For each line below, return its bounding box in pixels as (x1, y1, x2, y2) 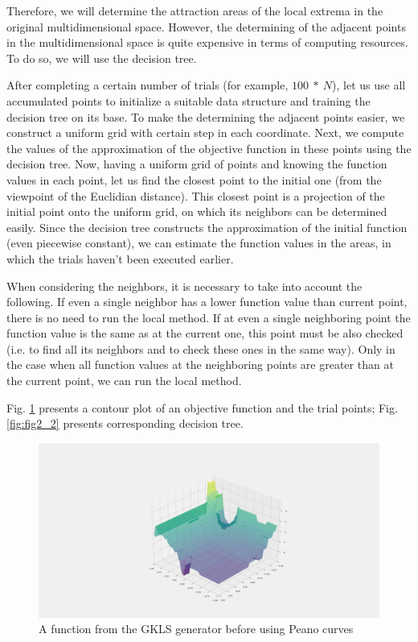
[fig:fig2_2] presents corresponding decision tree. (6, 415, 244, 432)
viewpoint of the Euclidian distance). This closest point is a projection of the (6, 187, 385, 204)
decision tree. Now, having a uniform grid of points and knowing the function (6, 155, 387, 172)
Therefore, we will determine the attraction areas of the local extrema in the (6, 2, 383, 19)
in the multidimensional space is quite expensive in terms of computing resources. (6, 34, 408, 51)
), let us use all (332, 77, 406, 93)
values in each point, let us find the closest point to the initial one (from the (6, 171, 382, 188)
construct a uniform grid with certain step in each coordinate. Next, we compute (6, 124, 404, 141)
